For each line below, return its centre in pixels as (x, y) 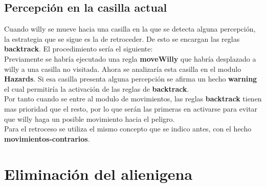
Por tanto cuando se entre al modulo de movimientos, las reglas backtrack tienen (133, 99)
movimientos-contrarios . (47, 138)
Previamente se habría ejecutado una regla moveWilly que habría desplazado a (130, 58)
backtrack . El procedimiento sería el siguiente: (79, 49)
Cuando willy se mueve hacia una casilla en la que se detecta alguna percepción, (130, 29)
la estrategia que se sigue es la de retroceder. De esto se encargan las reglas (122, 38)
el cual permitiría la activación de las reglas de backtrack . (97, 88)
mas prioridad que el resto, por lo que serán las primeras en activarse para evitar (131, 108)
